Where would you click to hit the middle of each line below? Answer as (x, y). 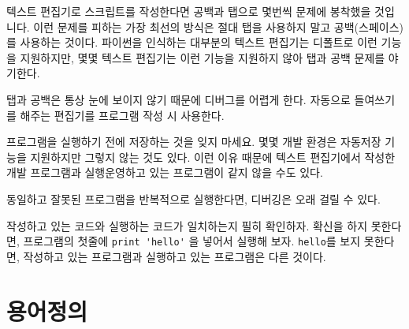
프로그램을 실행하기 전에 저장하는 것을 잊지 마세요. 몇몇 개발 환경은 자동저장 (194, 142)
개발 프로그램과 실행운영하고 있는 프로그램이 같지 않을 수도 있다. (165, 172)
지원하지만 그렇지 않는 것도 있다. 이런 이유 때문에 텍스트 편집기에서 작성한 (213, 157)
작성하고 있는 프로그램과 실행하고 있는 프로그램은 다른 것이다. (175, 256)
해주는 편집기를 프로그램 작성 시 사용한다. (122, 115)
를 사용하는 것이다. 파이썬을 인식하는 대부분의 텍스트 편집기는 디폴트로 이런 (192, 42)
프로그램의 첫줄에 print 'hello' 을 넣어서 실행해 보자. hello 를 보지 (192, 241)
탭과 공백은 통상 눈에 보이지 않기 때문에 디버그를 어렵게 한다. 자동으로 (178, 99)
